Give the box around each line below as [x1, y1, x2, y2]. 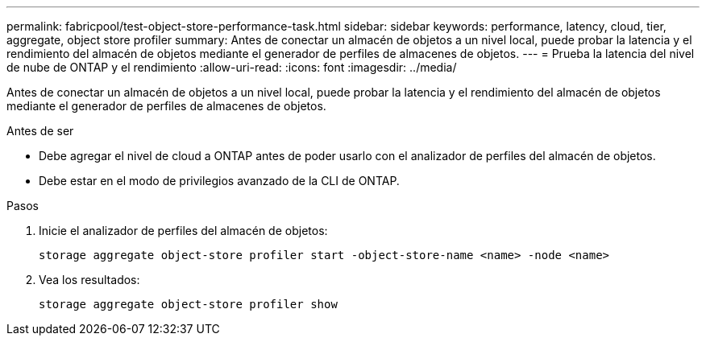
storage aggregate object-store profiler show [39, 298, 338, 311]
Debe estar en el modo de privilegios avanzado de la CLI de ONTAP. [39, 174, 400, 187]
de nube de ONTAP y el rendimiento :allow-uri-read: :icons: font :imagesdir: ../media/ [6, 60, 457, 74]
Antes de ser [6, 124, 74, 138]
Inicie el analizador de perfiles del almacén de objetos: [39, 224, 328, 237]
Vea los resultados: [39, 273, 140, 286]
